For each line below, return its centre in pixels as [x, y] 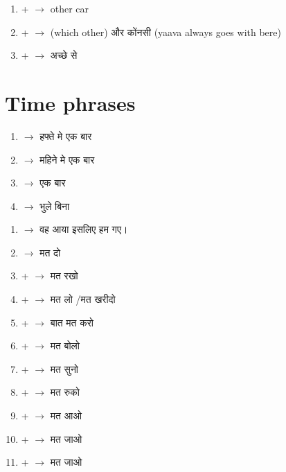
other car [70, 8]
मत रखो [64, 276]
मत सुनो [64, 368]
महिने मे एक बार [67, 159]
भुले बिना [55, 206]
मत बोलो [65, 346]
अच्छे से [64, 55]
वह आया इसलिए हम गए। [84, 229]
